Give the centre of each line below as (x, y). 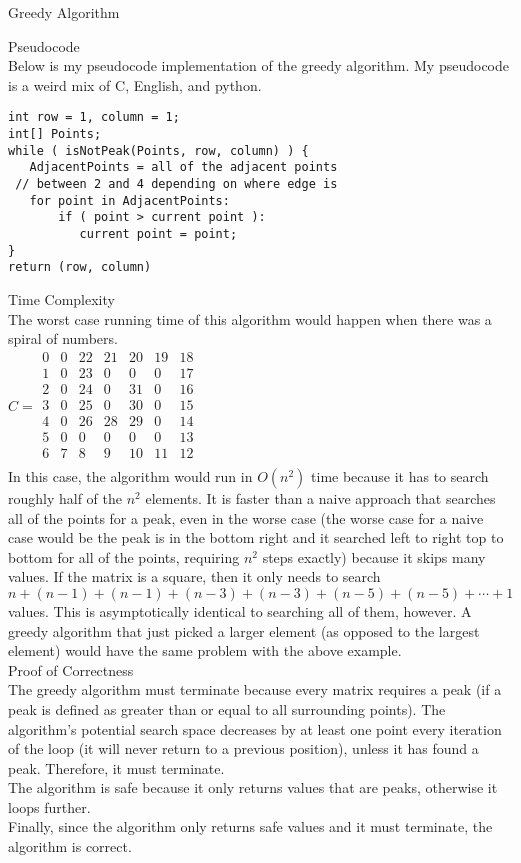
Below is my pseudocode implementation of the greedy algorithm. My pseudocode (258, 65)
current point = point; (158, 233)
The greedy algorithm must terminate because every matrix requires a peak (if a (255, 689)
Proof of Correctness (71, 669)
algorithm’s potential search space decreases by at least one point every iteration (255, 728)
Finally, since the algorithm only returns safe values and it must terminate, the (250, 826)
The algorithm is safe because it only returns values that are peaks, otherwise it (253, 787)
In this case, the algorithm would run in (130, 475)
